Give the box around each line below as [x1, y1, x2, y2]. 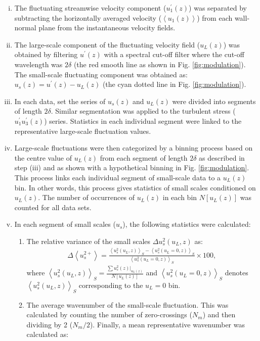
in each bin [162, 192, 197, 203]
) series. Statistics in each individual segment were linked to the [44, 115, 242, 126]
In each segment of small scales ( [14, 219, 116, 229]
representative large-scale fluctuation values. [14, 125, 151, 136]
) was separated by [189, 3, 247, 13]
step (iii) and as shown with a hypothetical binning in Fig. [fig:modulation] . [14, 162, 249, 173]
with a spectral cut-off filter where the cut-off [104, 49, 244, 60]
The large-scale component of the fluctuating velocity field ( [14, 39, 200, 50]
